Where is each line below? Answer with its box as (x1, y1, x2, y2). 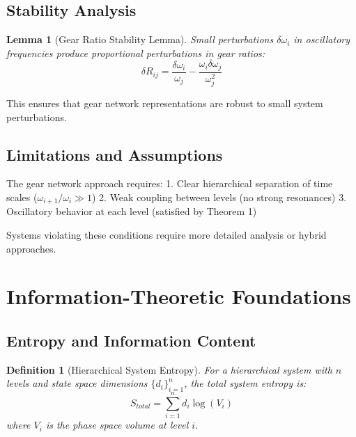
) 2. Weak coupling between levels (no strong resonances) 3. (91, 189, 347, 204)
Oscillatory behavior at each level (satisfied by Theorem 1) (6, 204, 257, 218)
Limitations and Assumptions (6, 143, 223, 165)
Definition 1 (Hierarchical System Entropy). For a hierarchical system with (6, 362, 332, 376)
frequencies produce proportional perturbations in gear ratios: (6, 45, 265, 60)
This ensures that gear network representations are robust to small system (6, 95, 323, 110)
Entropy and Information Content (6, 329, 256, 351)
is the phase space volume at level (45, 418, 189, 432)
